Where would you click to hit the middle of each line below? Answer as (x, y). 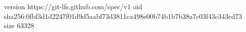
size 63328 (19, 25)
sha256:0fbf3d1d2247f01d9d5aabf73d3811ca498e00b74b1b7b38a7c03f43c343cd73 (123, 16)
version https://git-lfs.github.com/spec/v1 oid (73, 6)
